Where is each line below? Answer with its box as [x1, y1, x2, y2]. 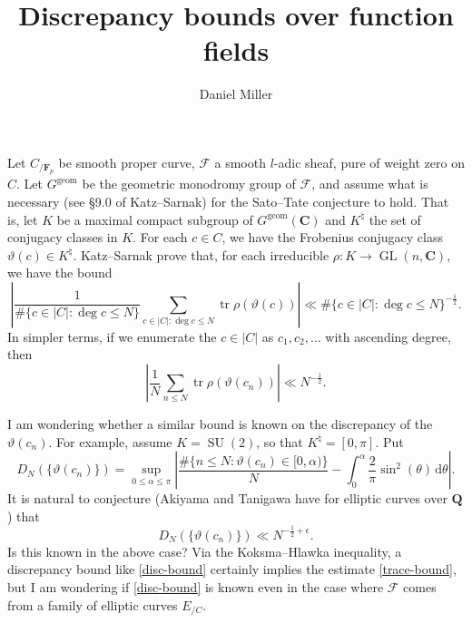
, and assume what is [311, 174, 428, 193]
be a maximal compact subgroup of [56, 209, 253, 229]
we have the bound [7, 263, 113, 282]
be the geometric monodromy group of [82, 174, 296, 193]
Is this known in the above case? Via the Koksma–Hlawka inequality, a [7, 541, 402, 560]
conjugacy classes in [7, 228, 118, 247]
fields [202, 32, 270, 69]
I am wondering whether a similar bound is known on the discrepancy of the [7, 414, 433, 433]
